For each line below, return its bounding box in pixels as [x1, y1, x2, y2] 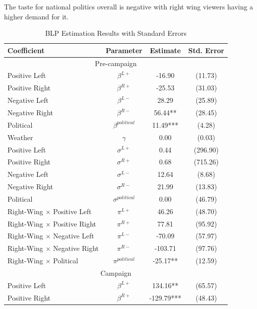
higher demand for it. [4, 11, 69, 21]
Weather [7, 132, 33, 142]
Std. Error [188, 45, 224, 55]
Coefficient [7, 45, 45, 55]
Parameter [105, 45, 142, 55]
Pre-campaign [95, 58, 137, 68]
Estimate [149, 45, 181, 55]
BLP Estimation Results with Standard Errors [45, 28, 187, 38]
